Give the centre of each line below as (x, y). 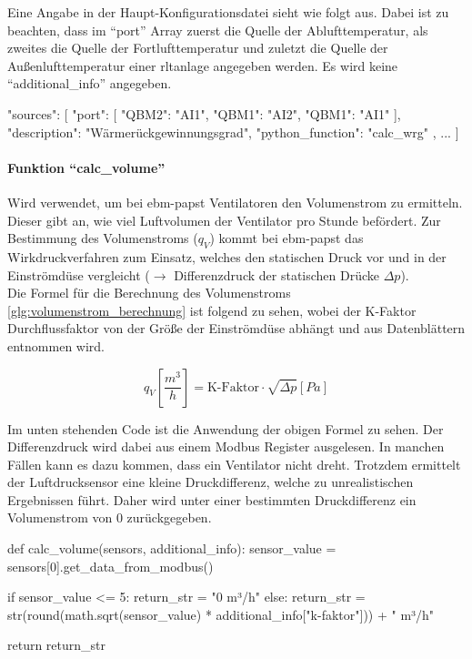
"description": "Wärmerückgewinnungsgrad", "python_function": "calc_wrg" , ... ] (233, 132)
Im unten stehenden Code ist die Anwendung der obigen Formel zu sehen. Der (226, 428)
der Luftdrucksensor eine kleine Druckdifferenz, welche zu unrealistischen (211, 482)
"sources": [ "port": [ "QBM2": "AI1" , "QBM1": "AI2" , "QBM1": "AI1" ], (204, 113)
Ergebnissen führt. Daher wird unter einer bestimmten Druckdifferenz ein (212, 499)
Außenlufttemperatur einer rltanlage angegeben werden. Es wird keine (203, 65)
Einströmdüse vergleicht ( (79, 274)
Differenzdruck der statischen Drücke (277, 274)
